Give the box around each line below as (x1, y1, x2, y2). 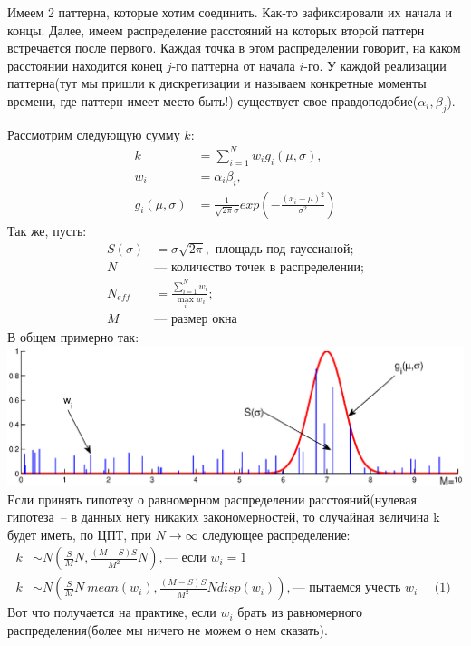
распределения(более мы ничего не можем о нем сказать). (7, 620, 328, 639)
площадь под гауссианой (215, 242, 351, 256)
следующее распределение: (202, 524, 351, 543)
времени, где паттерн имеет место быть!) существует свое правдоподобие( (7, 91, 418, 110)
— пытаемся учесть (292, 582, 401, 595)
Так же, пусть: (7, 220, 87, 240)
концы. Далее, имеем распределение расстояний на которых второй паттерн (7, 20, 425, 39)
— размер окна (154, 313, 237, 327)
